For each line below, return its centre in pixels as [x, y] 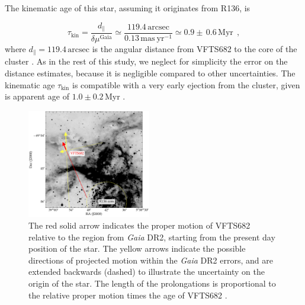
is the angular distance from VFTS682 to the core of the [195, 48]
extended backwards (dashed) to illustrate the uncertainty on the [147, 272]
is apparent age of [37, 96]
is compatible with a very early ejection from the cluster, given [186, 84]
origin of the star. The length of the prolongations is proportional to [152, 283]
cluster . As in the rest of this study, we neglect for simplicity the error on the [146, 61]
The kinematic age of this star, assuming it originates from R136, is [128, 8]
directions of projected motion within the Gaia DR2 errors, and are [151, 260]
